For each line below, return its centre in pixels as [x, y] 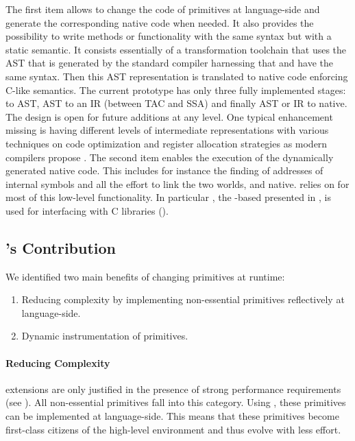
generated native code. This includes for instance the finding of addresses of [164, 170]
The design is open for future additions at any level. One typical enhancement [169, 116]
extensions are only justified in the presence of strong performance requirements [173, 389]
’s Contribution [61, 247]
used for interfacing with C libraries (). [87, 210]
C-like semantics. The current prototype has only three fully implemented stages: [176, 90]
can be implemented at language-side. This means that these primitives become [172, 416]
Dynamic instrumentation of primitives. [105, 336]
